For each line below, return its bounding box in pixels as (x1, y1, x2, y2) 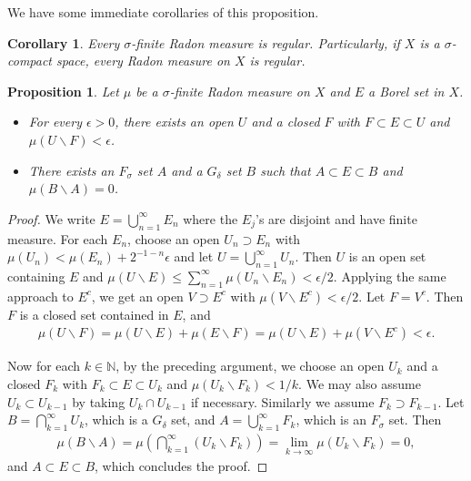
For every (28, 112, 82, 131)
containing (7, 266, 65, 285)
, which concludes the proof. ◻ (95, 456, 268, 476)
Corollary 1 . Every (7, 33, 120, 52)
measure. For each (7, 229, 108, 248)
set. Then (388, 410, 442, 429)
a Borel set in (368, 81, 445, 100)
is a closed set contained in (19, 304, 169, 323)
